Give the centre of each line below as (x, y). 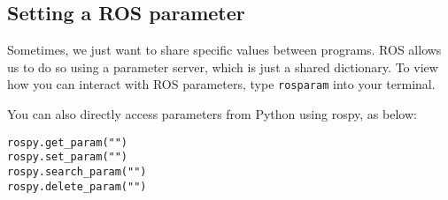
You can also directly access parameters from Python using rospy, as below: (212, 114)
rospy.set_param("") (68, 157)
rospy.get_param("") (68, 142)
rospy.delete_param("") (77, 186)
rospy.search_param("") (77, 171)
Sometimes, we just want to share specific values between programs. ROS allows (224, 50)
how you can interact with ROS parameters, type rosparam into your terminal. (221, 84)
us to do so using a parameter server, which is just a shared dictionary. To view (223, 67)
